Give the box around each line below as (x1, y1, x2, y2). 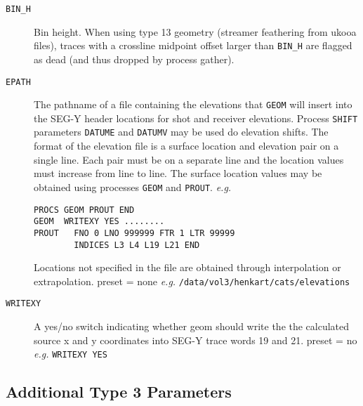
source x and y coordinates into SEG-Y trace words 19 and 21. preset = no (34, 332, 357, 347)
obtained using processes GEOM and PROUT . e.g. (34, 179, 232, 194)
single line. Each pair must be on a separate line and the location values (34, 152, 344, 166)
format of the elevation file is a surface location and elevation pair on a (34, 138, 339, 153)
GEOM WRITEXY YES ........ (34, 216, 165, 227)
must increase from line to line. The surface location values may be (34, 166, 322, 181)
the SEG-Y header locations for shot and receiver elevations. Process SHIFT (34, 110, 358, 125)
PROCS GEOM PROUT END (34, 204, 135, 215)
